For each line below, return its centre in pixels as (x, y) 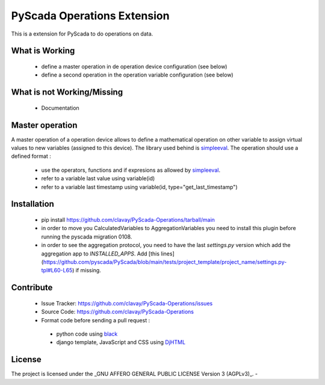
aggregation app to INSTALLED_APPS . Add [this (100, 254)
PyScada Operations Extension (90, 16)
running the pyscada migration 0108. (87, 236)
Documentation (60, 108)
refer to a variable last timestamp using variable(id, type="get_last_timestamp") (139, 187)
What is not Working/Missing (67, 92)
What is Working (43, 51)
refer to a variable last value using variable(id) (98, 178)
